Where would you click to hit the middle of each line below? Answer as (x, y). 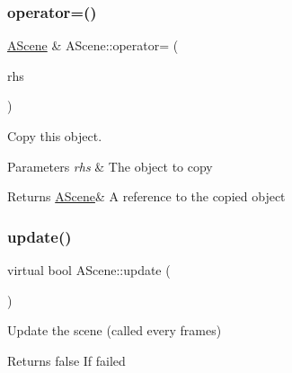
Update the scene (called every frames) (115, 330)
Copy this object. (55, 136)
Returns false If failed (66, 360)
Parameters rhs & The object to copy (110, 166)
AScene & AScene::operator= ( (93, 45)
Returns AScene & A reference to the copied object (146, 196)
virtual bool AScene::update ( (89, 270)
